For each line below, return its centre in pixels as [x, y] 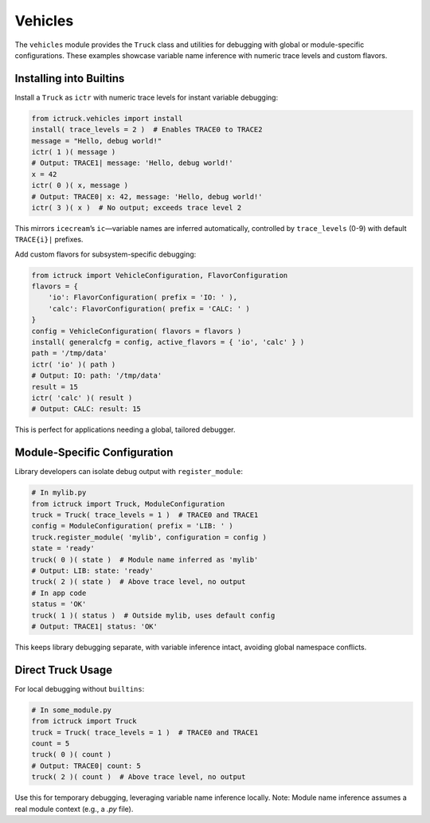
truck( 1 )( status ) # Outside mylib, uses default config [153, 615]
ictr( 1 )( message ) [74, 152]
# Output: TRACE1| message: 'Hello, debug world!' [133, 163]
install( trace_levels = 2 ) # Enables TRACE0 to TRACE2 [147, 130]
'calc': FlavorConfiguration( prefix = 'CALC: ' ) [149, 308]
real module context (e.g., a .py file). [74, 809]
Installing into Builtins [70, 78]
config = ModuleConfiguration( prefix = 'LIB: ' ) [133, 526]
